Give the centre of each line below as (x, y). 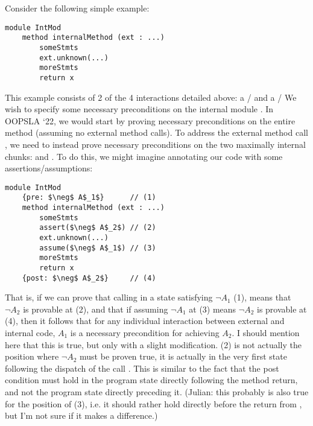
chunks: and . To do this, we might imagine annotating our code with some (144, 156)
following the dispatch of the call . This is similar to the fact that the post (142, 368)
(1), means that (262, 297)
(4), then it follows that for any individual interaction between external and (145, 321)
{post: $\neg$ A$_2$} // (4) (89, 278)
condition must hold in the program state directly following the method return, (151, 380)
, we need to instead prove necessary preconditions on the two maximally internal (155, 144)
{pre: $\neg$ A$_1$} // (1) (89, 198)
